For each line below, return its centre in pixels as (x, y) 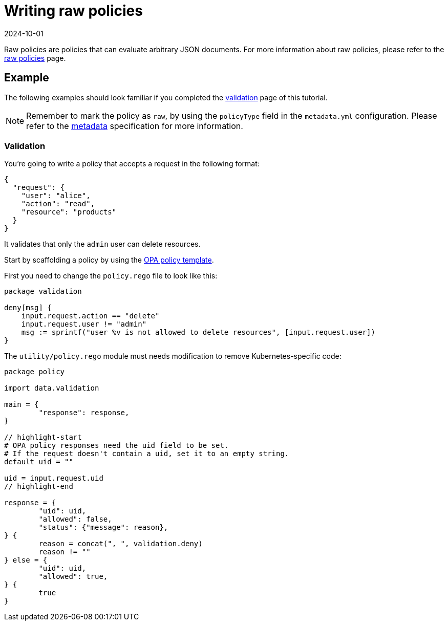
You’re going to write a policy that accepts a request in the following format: (132, 164)
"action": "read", (58, 204)
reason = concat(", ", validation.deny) (121, 544)
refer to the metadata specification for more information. (135, 126)
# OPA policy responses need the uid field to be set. (116, 446)
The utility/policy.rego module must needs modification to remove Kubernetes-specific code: (173, 356)
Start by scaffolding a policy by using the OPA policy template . (109, 260)
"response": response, (84, 413)
